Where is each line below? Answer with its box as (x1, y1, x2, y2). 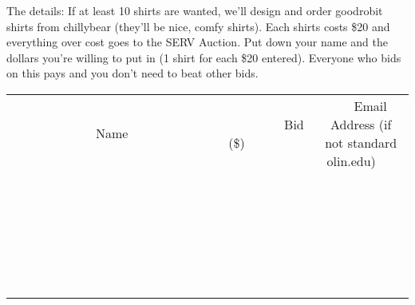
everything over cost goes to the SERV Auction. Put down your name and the (6, 34, 389, 50)
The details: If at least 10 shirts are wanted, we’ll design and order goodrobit (6, 2, 383, 18)
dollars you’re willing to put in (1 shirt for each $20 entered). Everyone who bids (6, 49, 401, 65)
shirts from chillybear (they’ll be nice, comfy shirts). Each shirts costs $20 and (6, 18, 390, 34)
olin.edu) (326, 151, 376, 170)
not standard (325, 133, 397, 152)
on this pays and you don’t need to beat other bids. (6, 65, 259, 81)
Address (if (330, 114, 392, 133)
